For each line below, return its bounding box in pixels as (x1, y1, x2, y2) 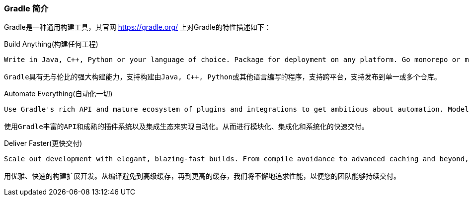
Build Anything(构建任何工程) (4, 40, 98, 49)
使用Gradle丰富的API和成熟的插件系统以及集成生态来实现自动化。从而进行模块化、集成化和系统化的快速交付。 (4, 123, 369, 131)
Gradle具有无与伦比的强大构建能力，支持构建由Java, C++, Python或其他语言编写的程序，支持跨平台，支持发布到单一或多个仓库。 (4, 73, 441, 81)
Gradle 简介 (4, 3, 49, 13)
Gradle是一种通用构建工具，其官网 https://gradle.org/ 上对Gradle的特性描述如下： (4, 23, 271, 32)
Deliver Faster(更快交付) (4, 139, 82, 148)
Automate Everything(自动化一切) (4, 89, 113, 98)
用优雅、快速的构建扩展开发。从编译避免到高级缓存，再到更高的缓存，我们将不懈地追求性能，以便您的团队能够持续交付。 (4, 172, 400, 181)
